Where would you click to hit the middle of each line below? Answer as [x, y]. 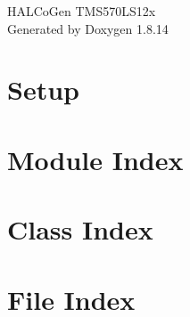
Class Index [80, 229]
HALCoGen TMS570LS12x [82, 11]
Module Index [95, 159]
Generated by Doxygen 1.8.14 [88, 28]
